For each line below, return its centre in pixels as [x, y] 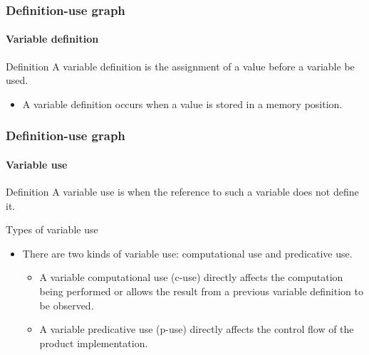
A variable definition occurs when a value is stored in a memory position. [182, 104]
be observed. [67, 305]
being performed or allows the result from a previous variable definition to [201, 291]
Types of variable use [52, 229]
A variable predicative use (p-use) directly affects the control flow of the [197, 329]
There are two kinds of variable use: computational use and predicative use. [187, 253]
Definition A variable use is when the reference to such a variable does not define [182, 192]
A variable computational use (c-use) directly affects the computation [191, 277]
